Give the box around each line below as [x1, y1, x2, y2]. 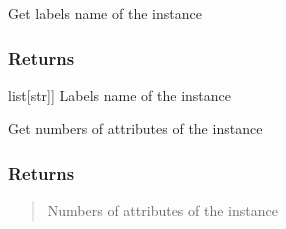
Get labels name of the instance [8, 3, 202, 23]
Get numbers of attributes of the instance [8, 118, 263, 139]
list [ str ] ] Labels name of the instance [8, 84, 232, 105]
